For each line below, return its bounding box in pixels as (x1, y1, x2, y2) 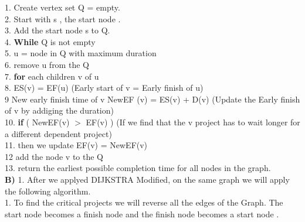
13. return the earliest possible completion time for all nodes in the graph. (5, 162, 271, 174)
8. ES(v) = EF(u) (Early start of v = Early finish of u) (5, 81, 204, 94)
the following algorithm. (5, 185, 91, 197)
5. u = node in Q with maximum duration (5, 47, 157, 59)
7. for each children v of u (5, 70, 99, 82)
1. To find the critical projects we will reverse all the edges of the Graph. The (5, 196, 283, 209)
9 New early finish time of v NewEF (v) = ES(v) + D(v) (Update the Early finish (5, 93, 300, 105)
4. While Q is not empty (5, 35, 96, 47)
